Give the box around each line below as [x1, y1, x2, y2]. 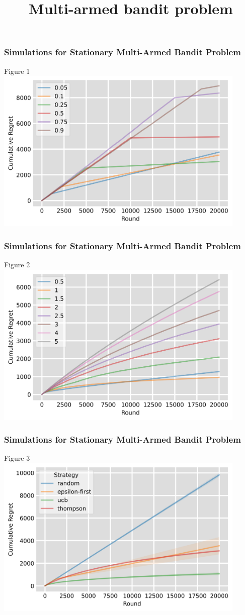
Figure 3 [4, 453, 30, 463]
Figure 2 [4, 259, 30, 270]
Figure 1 [4, 65, 30, 76]
